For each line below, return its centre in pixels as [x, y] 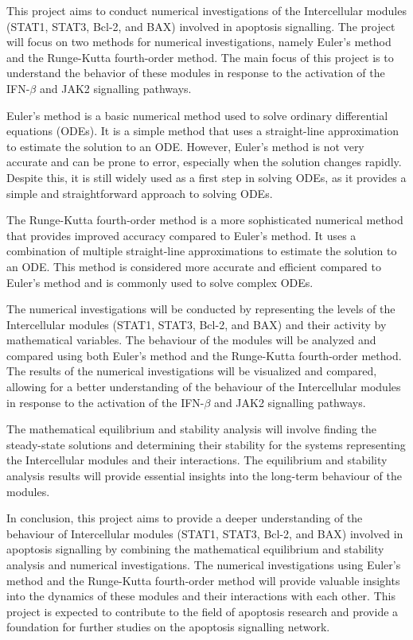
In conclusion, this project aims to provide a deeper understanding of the [185, 518]
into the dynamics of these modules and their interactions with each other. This [201, 596]
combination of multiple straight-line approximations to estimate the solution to [202, 251]
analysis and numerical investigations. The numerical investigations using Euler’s [204, 564]
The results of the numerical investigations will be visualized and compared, [192, 371]
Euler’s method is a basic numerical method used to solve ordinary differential [197, 115]
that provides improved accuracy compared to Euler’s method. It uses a [181, 235]
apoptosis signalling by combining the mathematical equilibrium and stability [195, 549]
